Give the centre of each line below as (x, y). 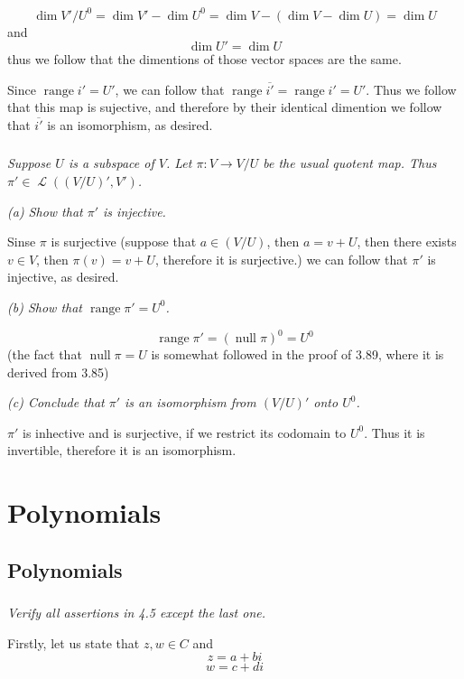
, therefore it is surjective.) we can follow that (281, 259)
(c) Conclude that (56, 402)
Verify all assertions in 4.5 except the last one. (137, 613)
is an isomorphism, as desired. (130, 124)
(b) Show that (45, 307)
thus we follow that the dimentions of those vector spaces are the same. (204, 59)
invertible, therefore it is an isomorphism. (122, 450)
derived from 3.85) (58, 372)
